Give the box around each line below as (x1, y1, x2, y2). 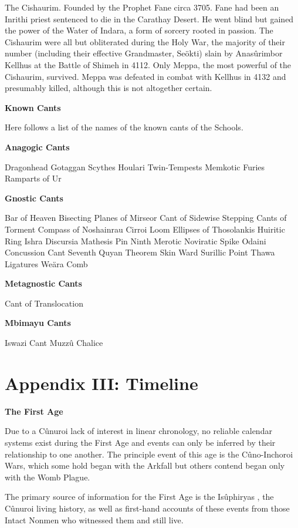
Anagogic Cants (5, 140, 70, 153)
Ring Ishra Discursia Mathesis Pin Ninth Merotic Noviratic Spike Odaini (5, 234, 266, 247)
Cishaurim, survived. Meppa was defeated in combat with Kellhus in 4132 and (5, 70, 286, 82)
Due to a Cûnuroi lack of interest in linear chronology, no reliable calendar (5, 425, 272, 437)
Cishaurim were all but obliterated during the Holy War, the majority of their (5, 35, 285, 48)
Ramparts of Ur (5, 172, 62, 184)
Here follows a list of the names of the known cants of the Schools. (5, 121, 243, 133)
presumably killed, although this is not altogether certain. (5, 82, 212, 94)
